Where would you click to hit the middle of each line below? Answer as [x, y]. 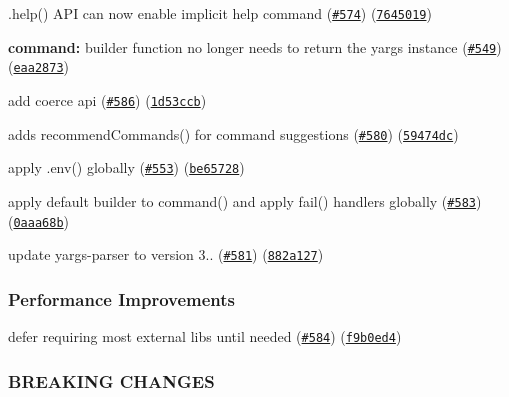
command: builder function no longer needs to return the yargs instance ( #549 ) [255, 46]
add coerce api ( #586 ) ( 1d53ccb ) [107, 99]
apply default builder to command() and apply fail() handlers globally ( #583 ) [245, 200]
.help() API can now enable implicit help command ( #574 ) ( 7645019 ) [220, 13]
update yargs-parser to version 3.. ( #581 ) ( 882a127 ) [166, 254]
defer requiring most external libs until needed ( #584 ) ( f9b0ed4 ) [205, 336]
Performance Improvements [122, 298]
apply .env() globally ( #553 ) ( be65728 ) [126, 167]
